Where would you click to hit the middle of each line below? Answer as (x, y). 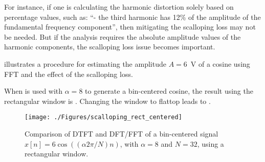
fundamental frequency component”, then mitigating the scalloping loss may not (130, 27)
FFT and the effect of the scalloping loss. (69, 74)
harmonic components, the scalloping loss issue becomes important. (110, 47)
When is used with (34, 91)
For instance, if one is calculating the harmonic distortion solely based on (119, 7)
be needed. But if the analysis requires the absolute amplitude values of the (123, 36)
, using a (211, 143)
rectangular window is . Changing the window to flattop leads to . (107, 101)
